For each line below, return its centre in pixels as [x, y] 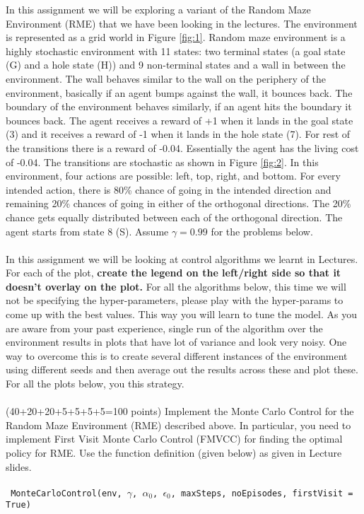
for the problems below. [262, 231]
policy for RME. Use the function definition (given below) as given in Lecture [174, 452]
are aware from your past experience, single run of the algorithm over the [164, 328]
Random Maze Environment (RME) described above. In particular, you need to [178, 425]
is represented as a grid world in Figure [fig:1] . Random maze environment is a [176, 37]
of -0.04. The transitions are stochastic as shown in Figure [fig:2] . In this [162, 162]
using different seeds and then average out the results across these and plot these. [182, 369]
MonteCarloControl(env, [66, 493]
